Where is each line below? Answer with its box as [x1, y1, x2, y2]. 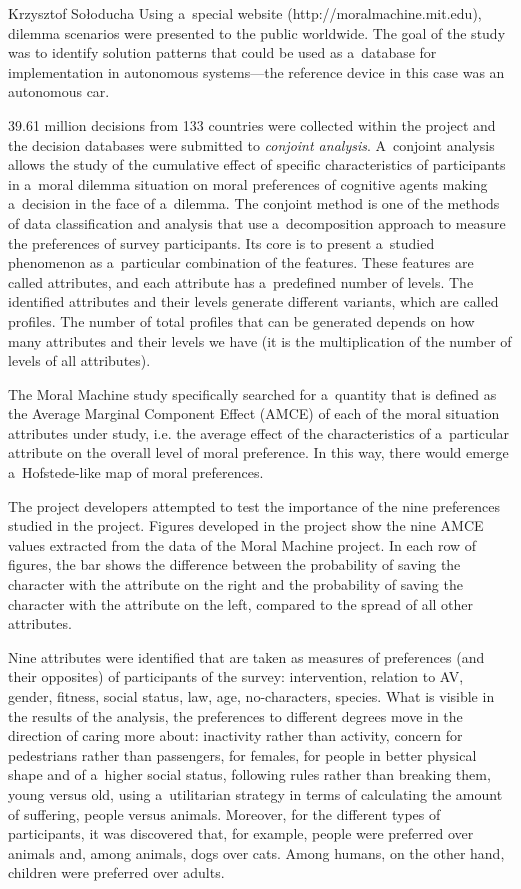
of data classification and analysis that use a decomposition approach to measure [8, 212, 506, 233]
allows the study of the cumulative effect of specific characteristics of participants [8, 154, 506, 175]
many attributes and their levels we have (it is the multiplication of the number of [8, 330, 512, 351]
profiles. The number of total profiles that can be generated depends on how [8, 310, 475, 331]
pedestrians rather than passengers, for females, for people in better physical [8, 744, 477, 765]
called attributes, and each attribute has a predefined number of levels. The [8, 271, 474, 292]
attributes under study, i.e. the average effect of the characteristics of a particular [8, 422, 510, 443]
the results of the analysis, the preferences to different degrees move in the [8, 705, 463, 726]
